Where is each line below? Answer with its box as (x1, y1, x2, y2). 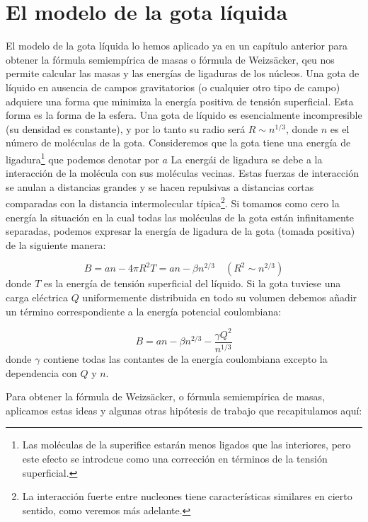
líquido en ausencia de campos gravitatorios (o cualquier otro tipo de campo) (6, 79, 340, 94)
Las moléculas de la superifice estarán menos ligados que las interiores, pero (22, 437, 351, 452)
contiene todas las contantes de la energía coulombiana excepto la (43, 352, 328, 366)
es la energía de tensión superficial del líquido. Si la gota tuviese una (44, 276, 341, 291)
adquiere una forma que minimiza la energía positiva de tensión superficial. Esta (6, 93, 354, 108)
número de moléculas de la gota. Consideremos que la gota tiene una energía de (6, 135, 351, 150)
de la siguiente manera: (6, 237, 106, 252)
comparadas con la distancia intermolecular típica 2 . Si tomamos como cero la (6, 194, 340, 210)
